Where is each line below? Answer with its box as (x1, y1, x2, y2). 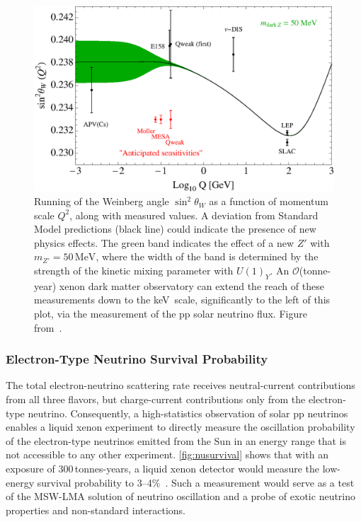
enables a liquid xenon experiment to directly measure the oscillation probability (6, 419, 355, 434)
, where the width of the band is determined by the (96, 249, 319, 264)
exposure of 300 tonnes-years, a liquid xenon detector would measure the (6, 461, 320, 476)
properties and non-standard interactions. (6, 502, 185, 517)
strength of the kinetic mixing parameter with (34, 263, 234, 278)
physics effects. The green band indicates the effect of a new (34, 235, 294, 250)
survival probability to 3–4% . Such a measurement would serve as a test (37, 475, 355, 489)
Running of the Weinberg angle (34, 194, 169, 209)
